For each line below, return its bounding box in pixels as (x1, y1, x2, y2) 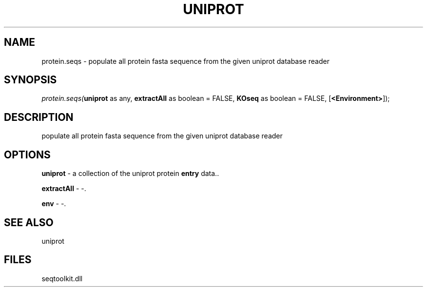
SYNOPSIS (4, 74, 57, 86)
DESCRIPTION (4, 111, 74, 123)
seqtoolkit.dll (41, 274, 83, 283)
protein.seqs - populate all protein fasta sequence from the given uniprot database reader (41, 57, 330, 65)
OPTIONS (4, 148, 51, 161)
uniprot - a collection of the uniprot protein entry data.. (41, 169, 219, 178)
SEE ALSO (4, 216, 54, 229)
